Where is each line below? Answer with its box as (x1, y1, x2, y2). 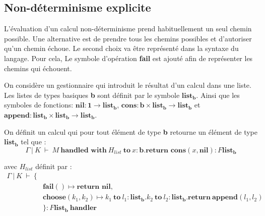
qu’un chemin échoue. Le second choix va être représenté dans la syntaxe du (4, 43, 239, 53)
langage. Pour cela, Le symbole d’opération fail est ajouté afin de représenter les (4, 52, 253, 63)
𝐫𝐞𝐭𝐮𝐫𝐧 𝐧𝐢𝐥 (77, 183, 111, 191)
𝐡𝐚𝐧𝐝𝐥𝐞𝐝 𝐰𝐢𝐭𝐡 (60, 146, 107, 154)
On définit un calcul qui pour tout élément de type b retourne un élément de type (4, 126, 257, 137)
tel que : (21, 136, 46, 147)
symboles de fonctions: (4, 99, 74, 110)
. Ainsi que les (196, 89, 240, 100)
